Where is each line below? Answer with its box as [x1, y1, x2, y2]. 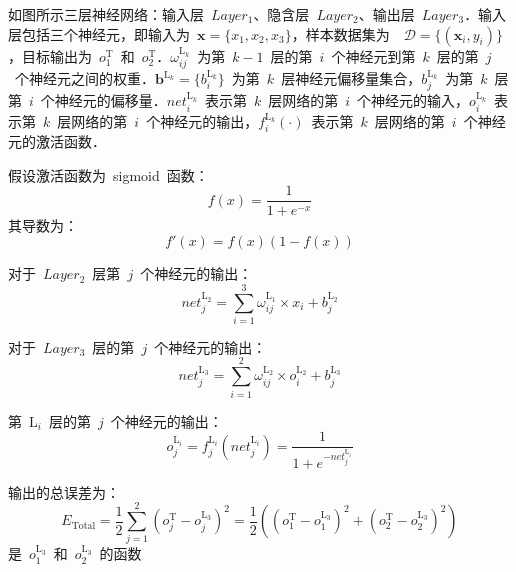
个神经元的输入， [357, 90, 470, 111]
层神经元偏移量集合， [281, 68, 422, 89]
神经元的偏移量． [54, 90, 167, 111]
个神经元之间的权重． [14, 68, 155, 89]
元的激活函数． [8, 131, 106, 152]
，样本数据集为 [291, 23, 390, 44]
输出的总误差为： [8, 481, 120, 502]
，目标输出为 [8, 45, 92, 66]
